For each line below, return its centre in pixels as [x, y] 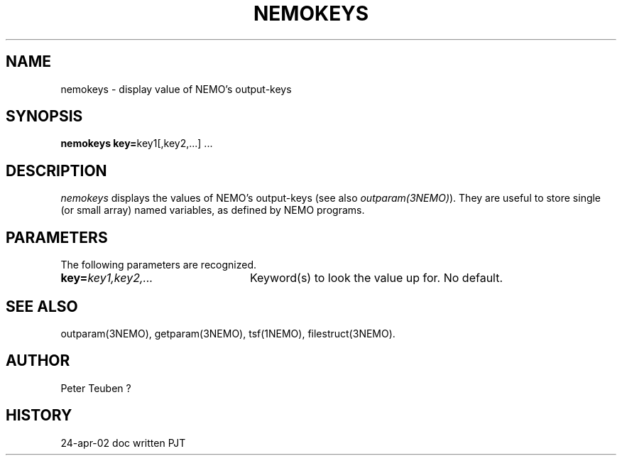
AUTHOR [38, 361]
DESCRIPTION [56, 170]
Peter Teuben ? [96, 388]
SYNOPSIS [44, 116]
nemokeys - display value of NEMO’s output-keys [176, 89]
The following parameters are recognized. [159, 265]
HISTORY [39, 416]
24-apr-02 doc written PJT [123, 443]
